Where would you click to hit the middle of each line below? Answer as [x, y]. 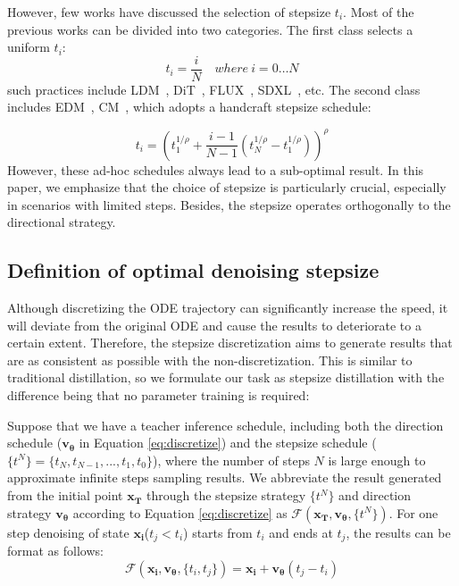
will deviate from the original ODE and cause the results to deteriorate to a [214, 325]
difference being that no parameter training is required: [159, 395]
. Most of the [379, 12]
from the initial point [65, 495]
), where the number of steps [231, 460]
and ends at [301, 532]
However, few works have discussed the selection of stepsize [169, 12]
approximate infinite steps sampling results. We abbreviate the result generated [225, 477]
